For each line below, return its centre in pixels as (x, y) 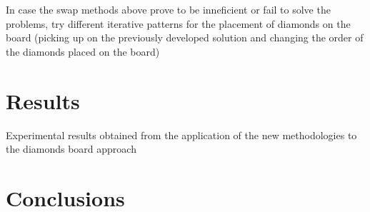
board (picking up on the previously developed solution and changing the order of (185, 37)
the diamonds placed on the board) (83, 51)
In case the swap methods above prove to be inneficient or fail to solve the (168, 9)
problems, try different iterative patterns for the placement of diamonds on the (178, 23)
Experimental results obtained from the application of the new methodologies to (181, 135)
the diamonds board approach (71, 149)
